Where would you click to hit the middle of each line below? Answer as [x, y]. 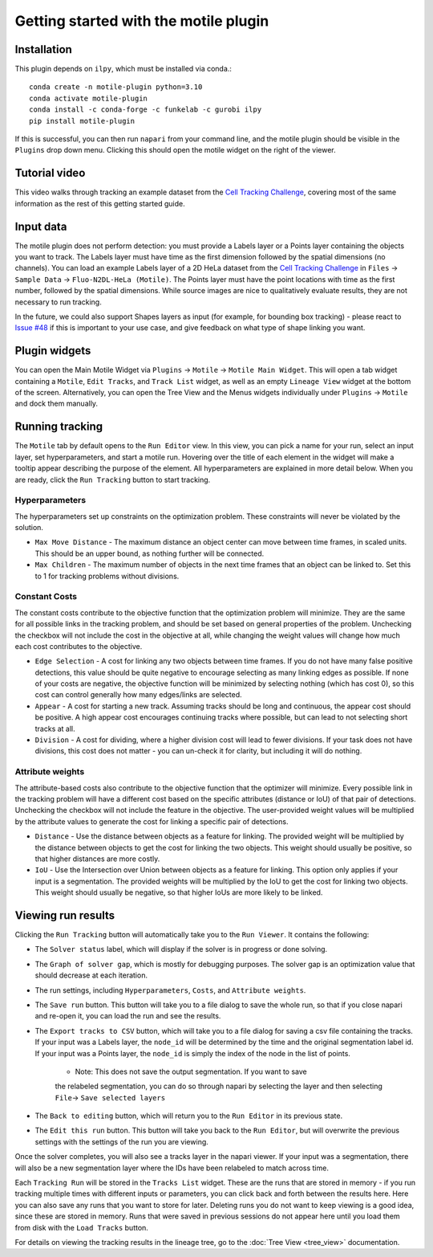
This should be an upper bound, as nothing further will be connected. [150, 553]
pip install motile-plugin [82, 121]
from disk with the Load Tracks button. [81, 1227]
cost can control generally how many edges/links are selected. [138, 695]
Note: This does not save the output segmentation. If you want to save [191, 1071]
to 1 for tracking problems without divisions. [107, 576]
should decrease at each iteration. [91, 975]
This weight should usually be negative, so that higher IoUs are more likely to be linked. [179, 892]
